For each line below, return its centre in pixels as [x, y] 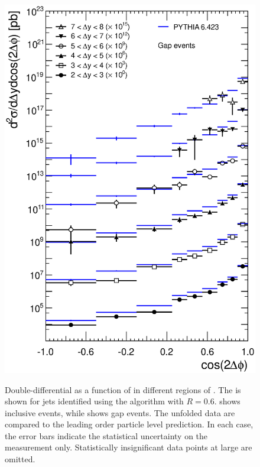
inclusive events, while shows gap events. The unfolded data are [120, 412]
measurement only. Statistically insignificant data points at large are [129, 447]
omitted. [20, 459]
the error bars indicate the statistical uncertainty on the [106, 435]
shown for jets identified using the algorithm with [94, 401]
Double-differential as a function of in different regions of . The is [123, 389]
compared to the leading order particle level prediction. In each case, [129, 424]
